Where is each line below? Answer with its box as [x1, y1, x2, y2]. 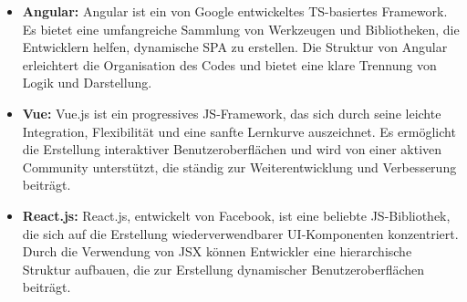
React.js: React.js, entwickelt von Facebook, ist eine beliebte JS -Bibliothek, [22, 205, 451, 224]
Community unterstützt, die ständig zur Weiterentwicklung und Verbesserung [22, 157, 457, 176]
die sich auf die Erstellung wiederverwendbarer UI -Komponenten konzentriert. [22, 224, 459, 243]
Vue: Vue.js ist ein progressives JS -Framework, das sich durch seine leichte [22, 103, 441, 122]
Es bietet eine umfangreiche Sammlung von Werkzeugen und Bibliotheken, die [22, 19, 460, 38]
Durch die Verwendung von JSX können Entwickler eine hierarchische [22, 242, 412, 261]
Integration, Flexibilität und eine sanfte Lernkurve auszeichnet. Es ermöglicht [22, 121, 456, 141]
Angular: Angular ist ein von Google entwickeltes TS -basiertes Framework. [22, 2, 448, 20]
